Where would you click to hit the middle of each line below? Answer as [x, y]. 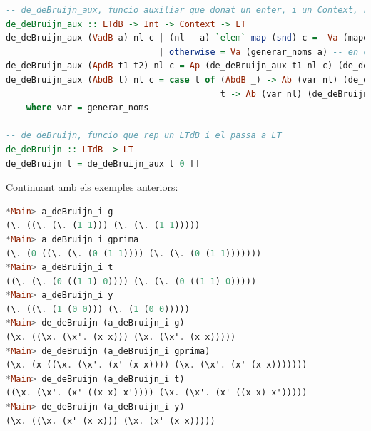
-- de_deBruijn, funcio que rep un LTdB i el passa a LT [144, 136]
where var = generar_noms [87, 108]
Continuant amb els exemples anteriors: [92, 187]
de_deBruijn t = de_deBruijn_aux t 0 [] [103, 163]
